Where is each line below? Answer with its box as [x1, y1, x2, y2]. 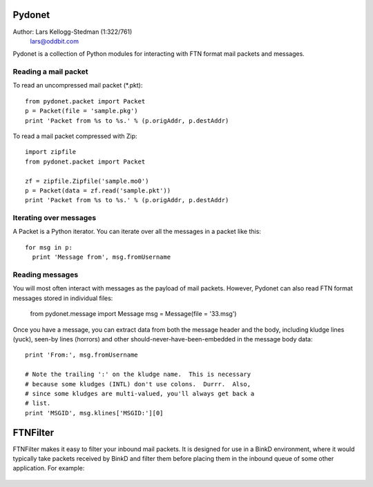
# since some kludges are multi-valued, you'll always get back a [25, 390, 255, 397]
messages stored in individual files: [12, 294, 113, 302]
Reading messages [12, 270, 79, 279]
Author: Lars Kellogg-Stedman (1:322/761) [12, 28, 133, 36]
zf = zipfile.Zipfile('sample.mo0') [25, 177, 149, 185]
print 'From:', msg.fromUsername [25, 351, 138, 359]
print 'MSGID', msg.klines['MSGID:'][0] [25, 409, 164, 417]
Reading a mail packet [12, 67, 89, 77]
